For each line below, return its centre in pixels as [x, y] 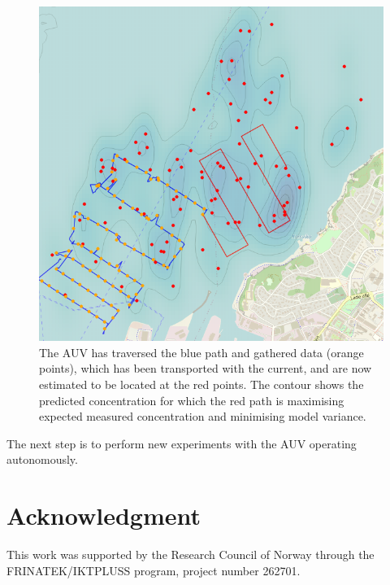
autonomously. [42, 459]
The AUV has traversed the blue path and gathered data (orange [201, 352]
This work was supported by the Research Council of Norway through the [191, 554]
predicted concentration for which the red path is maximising [192, 400]
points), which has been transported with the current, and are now [206, 368]
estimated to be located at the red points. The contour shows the [201, 384]
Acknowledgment [104, 515]
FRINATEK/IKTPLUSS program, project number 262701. [154, 570]
